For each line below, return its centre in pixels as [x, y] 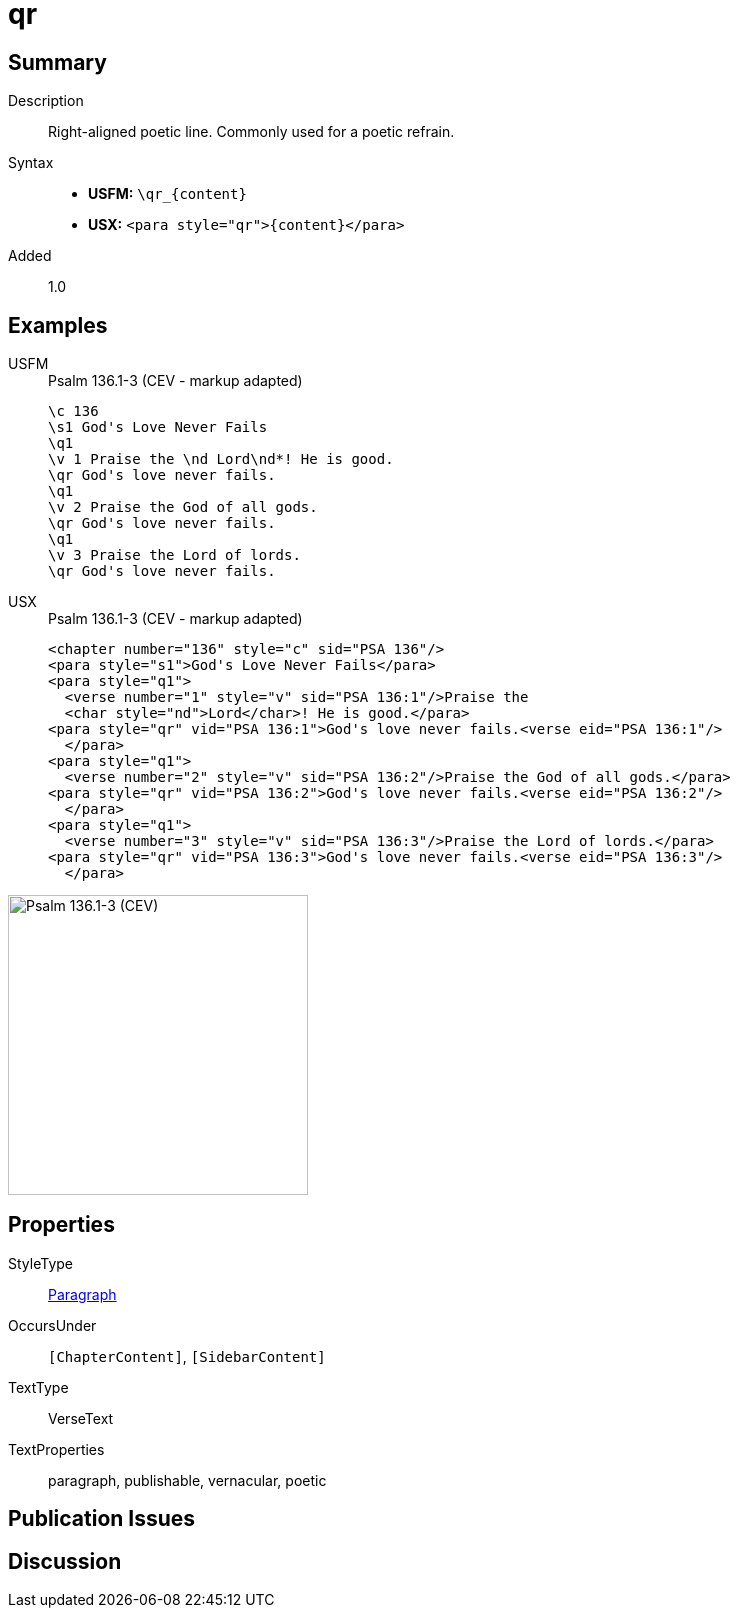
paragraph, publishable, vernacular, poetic [187, 1480]
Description [46, 101]
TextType [38, 1387]
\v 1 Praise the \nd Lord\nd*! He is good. [221, 459]
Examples [58, 325]
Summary [57, 62]
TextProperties [56, 1449]
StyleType [40, 1263]
